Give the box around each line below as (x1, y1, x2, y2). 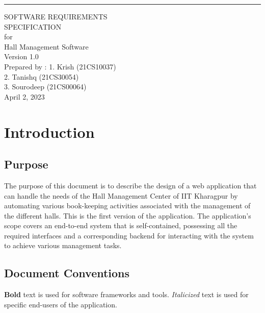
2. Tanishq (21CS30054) (4, 71, 79, 82)
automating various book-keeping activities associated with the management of (4, 200, 251, 211)
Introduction (4, 121, 95, 142)
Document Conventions (4, 265, 130, 281)
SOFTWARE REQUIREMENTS (4, 11, 108, 21)
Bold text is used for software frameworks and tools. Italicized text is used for (4, 289, 249, 300)
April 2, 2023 (4, 91, 45, 102)
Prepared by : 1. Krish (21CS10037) (4, 61, 116, 71)
